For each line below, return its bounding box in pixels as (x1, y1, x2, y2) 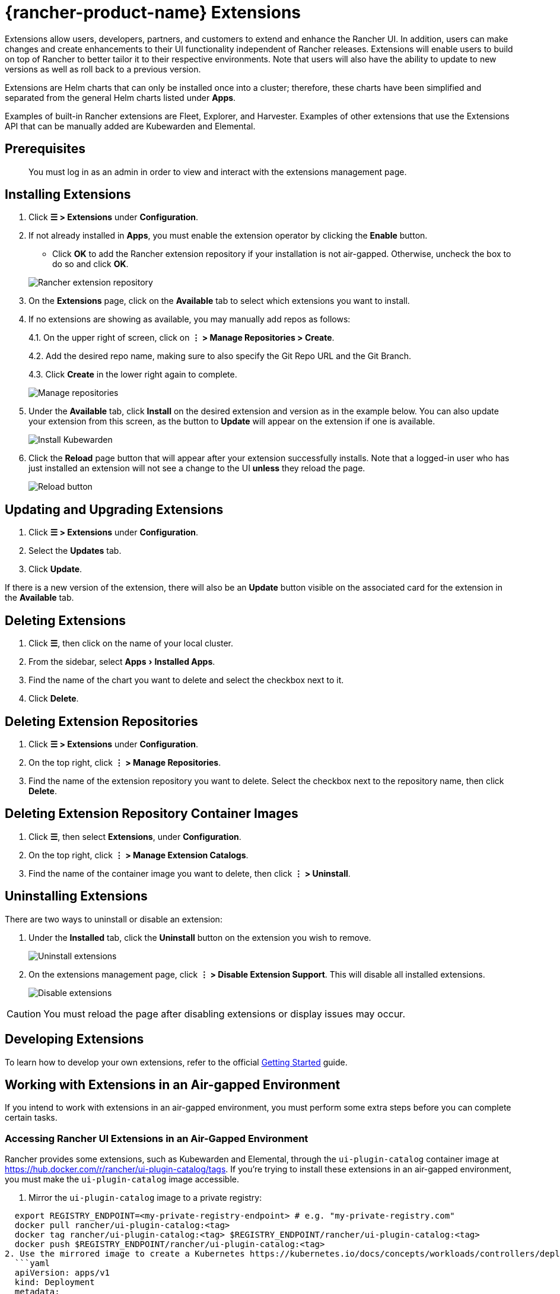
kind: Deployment (14, 1277, 95, 1287)
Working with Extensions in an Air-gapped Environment (5, 1077, 341, 1092)
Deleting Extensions (5, 613, 126, 628)
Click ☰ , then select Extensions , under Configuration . (28, 831, 241, 842)
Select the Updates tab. (28, 545, 122, 556)
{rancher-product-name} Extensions (5, 2, 301, 23)
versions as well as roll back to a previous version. (5, 64, 201, 74)
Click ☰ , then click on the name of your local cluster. (28, 638, 234, 649)
